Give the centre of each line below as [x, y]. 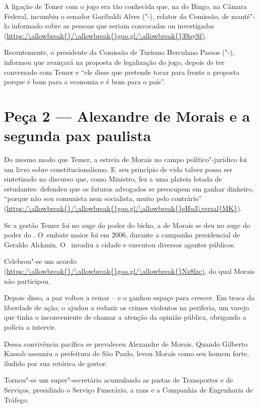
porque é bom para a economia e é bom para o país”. [85, 82]
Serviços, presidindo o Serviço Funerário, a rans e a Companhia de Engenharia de [129, 389]
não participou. [27, 281]
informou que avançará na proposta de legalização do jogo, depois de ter [114, 62]
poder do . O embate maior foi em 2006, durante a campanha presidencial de [122, 235]
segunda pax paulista [78, 135]
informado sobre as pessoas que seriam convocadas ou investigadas [113, 26]
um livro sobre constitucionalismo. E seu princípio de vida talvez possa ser [118, 169]
